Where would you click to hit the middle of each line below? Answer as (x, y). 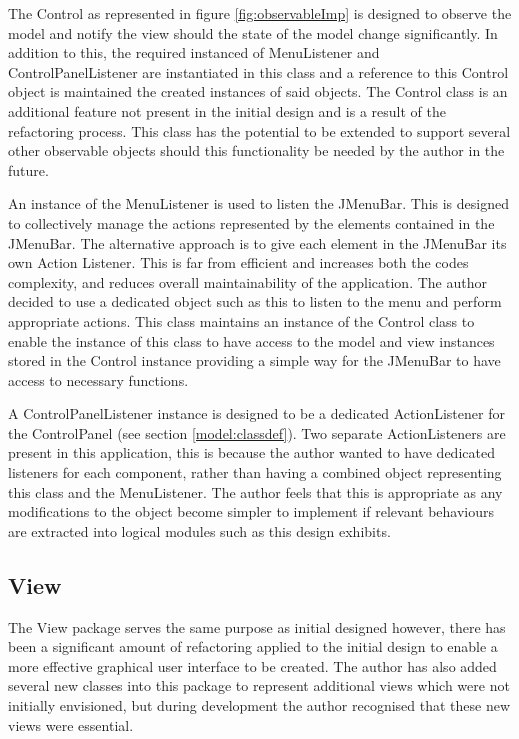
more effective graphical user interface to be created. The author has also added (252, 665)
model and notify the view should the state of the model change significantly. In (253, 32)
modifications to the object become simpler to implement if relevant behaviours (251, 511)
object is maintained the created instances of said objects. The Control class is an (258, 91)
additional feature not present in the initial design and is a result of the (227, 110)
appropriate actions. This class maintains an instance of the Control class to (241, 320)
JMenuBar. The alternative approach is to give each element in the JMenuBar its (257, 242)
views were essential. (71, 724)
